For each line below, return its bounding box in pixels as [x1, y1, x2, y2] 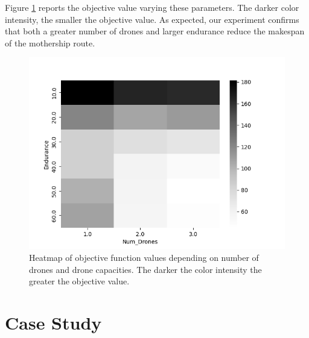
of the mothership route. [5, 36, 95, 49]
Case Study [5, 310, 102, 334]
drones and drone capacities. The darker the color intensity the [29, 263, 262, 275]
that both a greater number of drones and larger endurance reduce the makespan [5, 25, 305, 37]
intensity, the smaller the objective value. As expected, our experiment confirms [5, 13, 299, 25]
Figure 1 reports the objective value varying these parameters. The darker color [5, 1, 299, 13]
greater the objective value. [29, 275, 130, 287]
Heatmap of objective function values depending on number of [29, 251, 259, 263]
